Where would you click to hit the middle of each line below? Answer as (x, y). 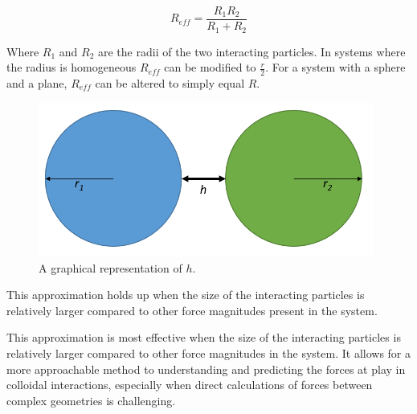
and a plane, (37, 82)
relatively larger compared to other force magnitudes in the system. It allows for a (208, 353)
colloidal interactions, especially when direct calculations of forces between (190, 385)
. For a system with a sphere (335, 67)
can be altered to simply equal (170, 82)
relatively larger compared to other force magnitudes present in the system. (192, 310)
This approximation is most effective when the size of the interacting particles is (204, 337)
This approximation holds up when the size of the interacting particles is (186, 295)
